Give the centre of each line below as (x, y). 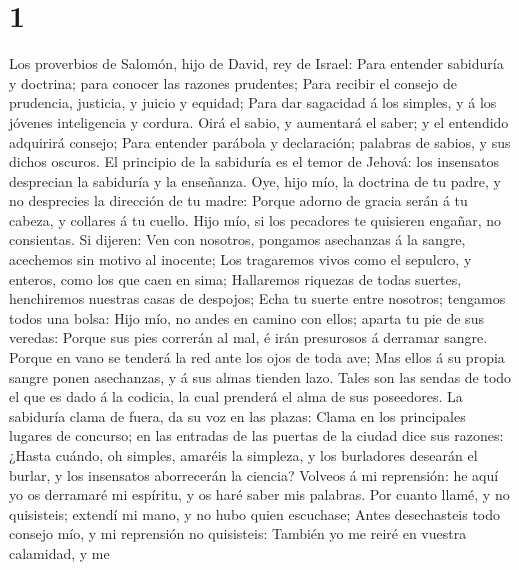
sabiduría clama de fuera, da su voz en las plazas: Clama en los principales (237, 415)
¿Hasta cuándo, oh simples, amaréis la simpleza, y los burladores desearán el (243, 455)
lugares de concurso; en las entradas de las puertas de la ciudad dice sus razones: (256, 435)
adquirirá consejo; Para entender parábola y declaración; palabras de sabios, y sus (260, 141)
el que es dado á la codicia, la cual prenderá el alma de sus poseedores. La (236, 396)
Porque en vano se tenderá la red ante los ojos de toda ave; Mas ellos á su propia (257, 357)
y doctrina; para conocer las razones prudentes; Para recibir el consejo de (233, 82)
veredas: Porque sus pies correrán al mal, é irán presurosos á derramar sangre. (248, 337)
